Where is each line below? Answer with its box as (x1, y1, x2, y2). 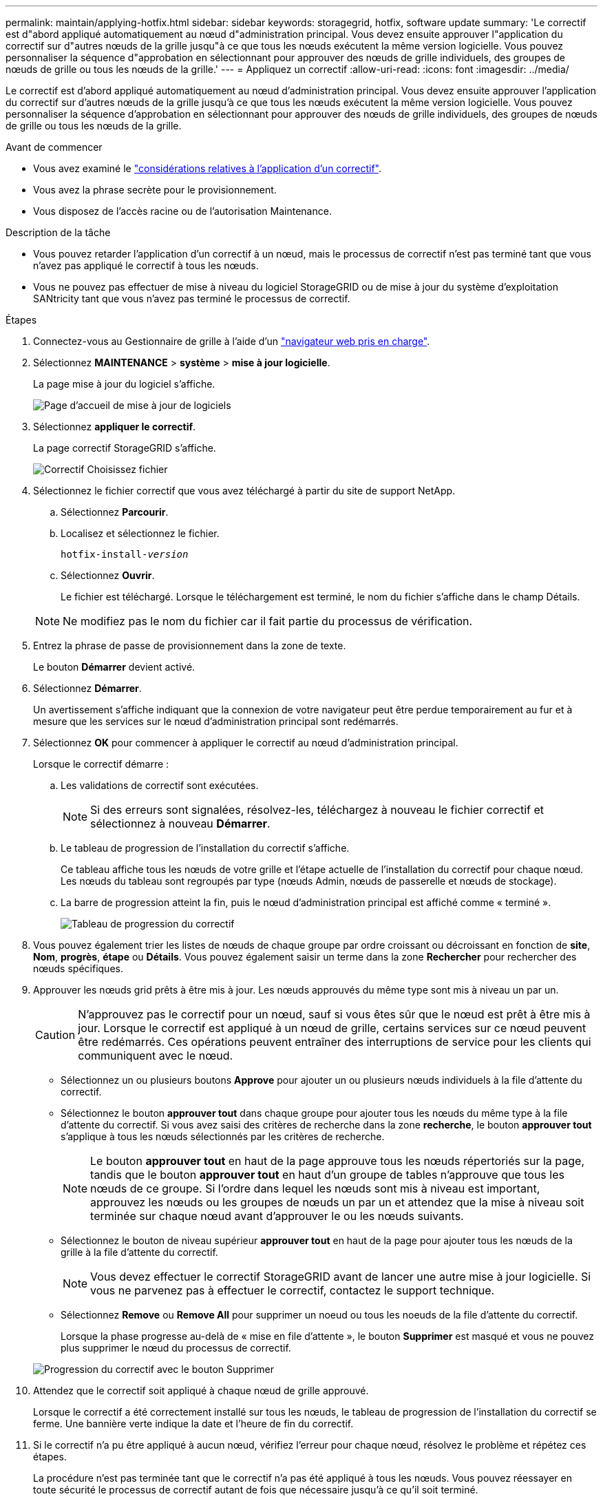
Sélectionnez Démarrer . (33, 682, 142, 694)
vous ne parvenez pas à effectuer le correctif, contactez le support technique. (90, 1283, 495, 1297)
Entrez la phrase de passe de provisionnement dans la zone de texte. (33, 640, 346, 651)
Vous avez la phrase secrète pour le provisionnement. (33, 184, 277, 196)
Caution (35, 1028, 76, 1042)
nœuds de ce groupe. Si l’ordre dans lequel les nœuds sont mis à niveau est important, (90, 1182, 540, 1195)
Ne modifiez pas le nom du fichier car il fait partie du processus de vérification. (63, 614, 473, 628)
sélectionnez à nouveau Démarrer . (90, 817, 271, 830)
